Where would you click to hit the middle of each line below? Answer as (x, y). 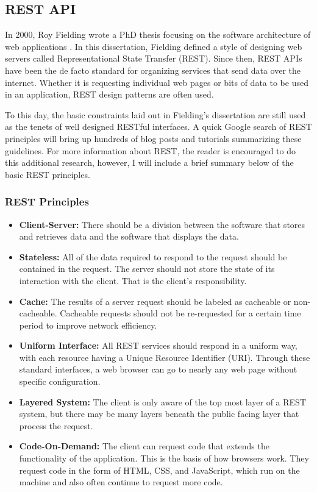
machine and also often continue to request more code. (121, 482)
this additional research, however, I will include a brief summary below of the (149, 162)
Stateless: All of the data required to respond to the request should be (153, 256)
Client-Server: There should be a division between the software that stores (162, 224)
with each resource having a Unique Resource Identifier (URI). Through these (165, 357)
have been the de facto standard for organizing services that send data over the (153, 70)
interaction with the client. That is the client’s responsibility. (133, 280)
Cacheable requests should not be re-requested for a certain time (180, 313)
